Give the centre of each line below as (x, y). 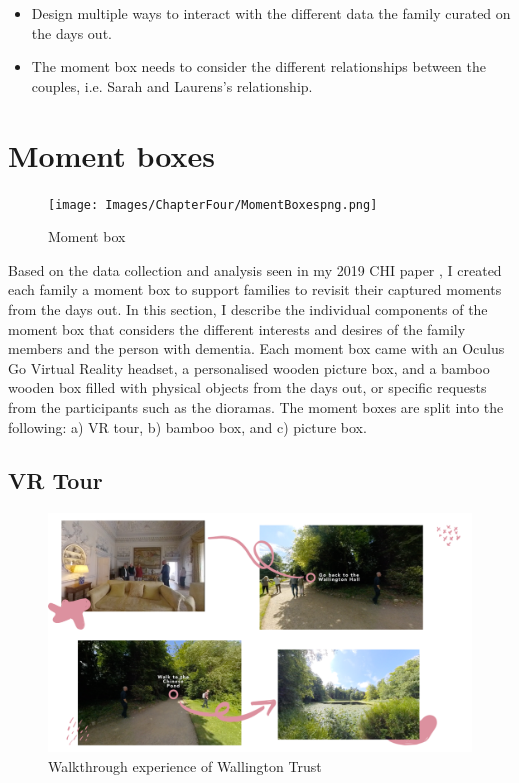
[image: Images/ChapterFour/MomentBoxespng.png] (213, 204)
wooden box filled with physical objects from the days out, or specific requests (247, 387)
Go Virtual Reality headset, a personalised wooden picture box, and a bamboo (249, 367)
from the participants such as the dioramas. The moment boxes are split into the (256, 406)
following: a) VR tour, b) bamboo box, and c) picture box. (187, 426)
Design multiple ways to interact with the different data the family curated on (271, 13)
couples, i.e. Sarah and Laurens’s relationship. (172, 85)
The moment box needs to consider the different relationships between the (259, 66)
